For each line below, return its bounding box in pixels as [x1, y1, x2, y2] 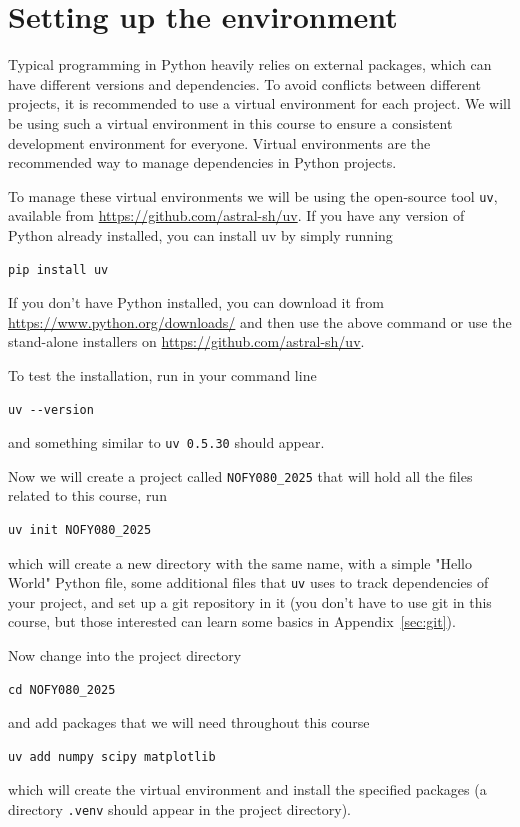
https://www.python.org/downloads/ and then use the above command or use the [8, 311, 512, 332]
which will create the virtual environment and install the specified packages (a [8, 779, 487, 800]
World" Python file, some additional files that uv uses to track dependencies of [8, 572, 489, 593]
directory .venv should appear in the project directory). [8, 799, 351, 819]
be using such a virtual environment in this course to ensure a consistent [8, 112, 453, 133]
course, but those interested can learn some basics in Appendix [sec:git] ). [8, 611, 456, 632]
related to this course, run [8, 485, 167, 506]
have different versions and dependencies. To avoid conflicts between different [8, 73, 481, 94]
